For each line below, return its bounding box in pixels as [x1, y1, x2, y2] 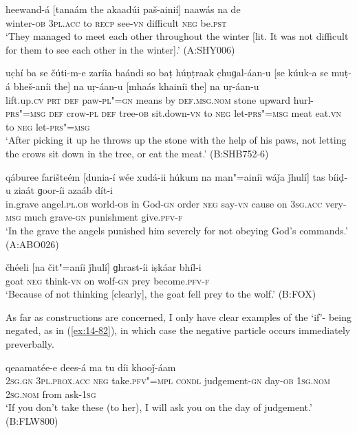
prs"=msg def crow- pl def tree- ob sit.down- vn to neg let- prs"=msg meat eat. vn [6, 106, 342, 120]
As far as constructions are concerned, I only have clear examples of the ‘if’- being [6, 309, 351, 324]
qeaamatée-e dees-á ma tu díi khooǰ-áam [6, 359, 176, 374]
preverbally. [6, 337, 54, 351]
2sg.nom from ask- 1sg [6, 386, 96, 401]
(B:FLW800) [6, 414, 58, 428]
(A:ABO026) [6, 236, 59, 251]
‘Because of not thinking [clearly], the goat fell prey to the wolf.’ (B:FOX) [6, 287, 316, 301]
